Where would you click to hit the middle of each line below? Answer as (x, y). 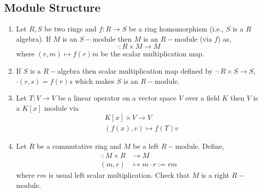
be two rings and (71, 29)
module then (112, 38)
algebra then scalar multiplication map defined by (135, 70)
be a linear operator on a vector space (117, 98)
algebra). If (33, 38)
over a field (202, 98)
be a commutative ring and (79, 146)
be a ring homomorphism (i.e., (176, 29)
